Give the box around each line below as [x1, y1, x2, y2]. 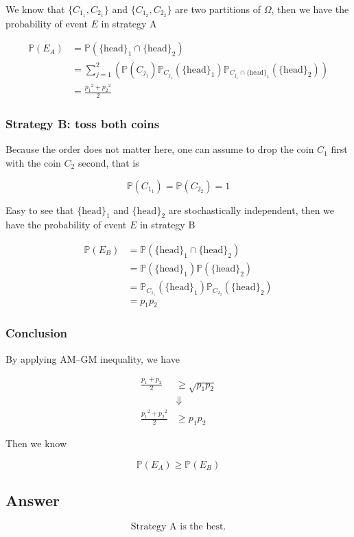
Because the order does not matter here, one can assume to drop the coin [5, 142, 314, 156]
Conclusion [5, 324, 67, 342]
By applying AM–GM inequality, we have [5, 351, 180, 366]
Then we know [5, 436, 67, 451]
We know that [5, 2, 65, 16]
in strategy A [101, 16, 157, 30]
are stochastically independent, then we [168, 202, 335, 217]
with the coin [5, 156, 61, 169]
